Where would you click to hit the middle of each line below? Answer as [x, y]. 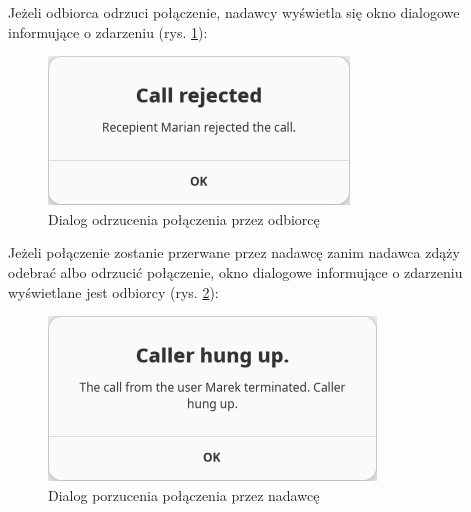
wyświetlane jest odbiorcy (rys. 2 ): [113, 291]
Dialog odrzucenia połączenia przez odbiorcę [184, 218]
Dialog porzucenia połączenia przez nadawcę [184, 494]
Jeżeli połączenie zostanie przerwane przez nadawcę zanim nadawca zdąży [234, 252]
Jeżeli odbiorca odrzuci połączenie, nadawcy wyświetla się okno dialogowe [234, 12]
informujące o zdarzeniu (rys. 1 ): [108, 31]
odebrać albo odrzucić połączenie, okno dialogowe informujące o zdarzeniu [235, 271]
